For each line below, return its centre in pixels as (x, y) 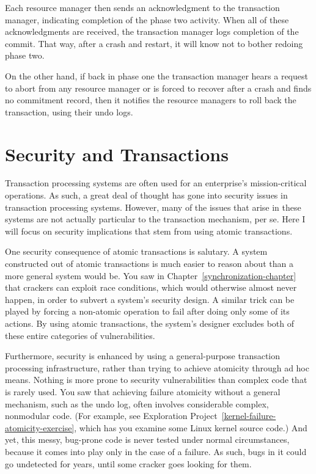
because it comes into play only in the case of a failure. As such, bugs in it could (156, 451)
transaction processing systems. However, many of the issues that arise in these (153, 207)
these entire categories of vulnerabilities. (80, 335)
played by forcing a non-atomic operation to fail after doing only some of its (147, 311)
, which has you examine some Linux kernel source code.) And (191, 427)
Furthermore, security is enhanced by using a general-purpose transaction (143, 356)
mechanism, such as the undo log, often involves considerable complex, (137, 403)
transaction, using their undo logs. (69, 111)
